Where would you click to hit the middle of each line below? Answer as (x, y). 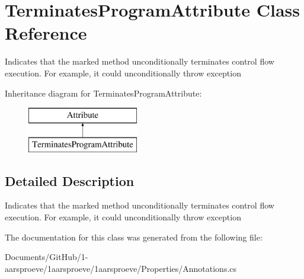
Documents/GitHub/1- (47, 257)
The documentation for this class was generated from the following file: (134, 237)
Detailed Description (70, 180)
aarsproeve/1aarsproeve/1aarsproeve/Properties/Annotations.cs (121, 268)
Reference (46, 33)
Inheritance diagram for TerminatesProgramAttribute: (103, 93)
